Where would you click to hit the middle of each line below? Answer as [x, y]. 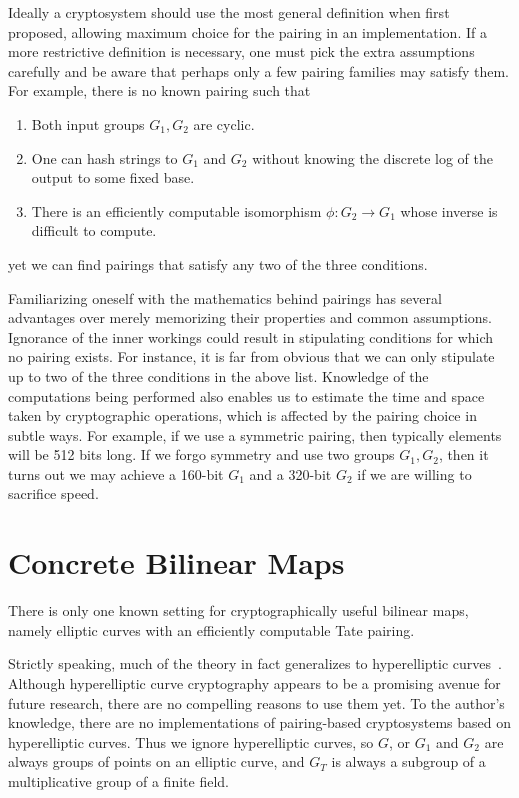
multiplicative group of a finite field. [118, 780]
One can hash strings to [104, 157]
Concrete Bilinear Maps [176, 562]
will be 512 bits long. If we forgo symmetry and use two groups [201, 454]
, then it [463, 454]
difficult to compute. [94, 230]
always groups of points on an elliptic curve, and [156, 761]
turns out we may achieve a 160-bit [116, 473]
